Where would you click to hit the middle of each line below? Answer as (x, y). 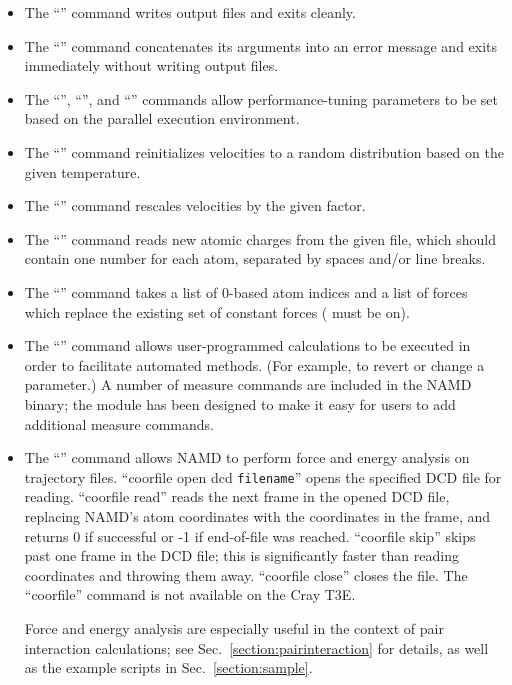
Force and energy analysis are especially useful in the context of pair (234, 627)
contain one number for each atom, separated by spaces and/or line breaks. (255, 258)
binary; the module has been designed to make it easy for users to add (240, 403)
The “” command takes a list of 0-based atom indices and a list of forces (246, 291)
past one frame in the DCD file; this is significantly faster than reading (241, 555)
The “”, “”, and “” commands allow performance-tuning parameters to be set (261, 98)
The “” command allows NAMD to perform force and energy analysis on (247, 457)
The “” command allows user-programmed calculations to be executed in (247, 345)
